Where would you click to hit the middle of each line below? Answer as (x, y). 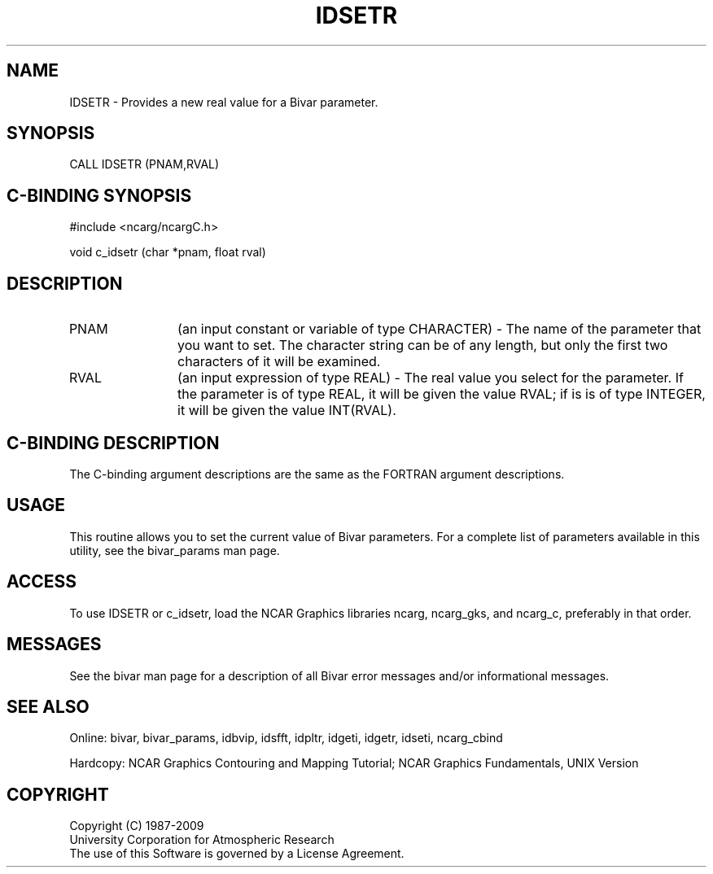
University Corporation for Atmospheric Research (202, 840)
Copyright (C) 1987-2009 (137, 826)
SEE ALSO (48, 706)
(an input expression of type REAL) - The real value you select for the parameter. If (431, 378)
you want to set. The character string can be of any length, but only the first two (423, 345)
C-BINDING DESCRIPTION (113, 443)
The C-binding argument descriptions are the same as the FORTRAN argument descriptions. (317, 474)
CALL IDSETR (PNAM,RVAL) (144, 164)
